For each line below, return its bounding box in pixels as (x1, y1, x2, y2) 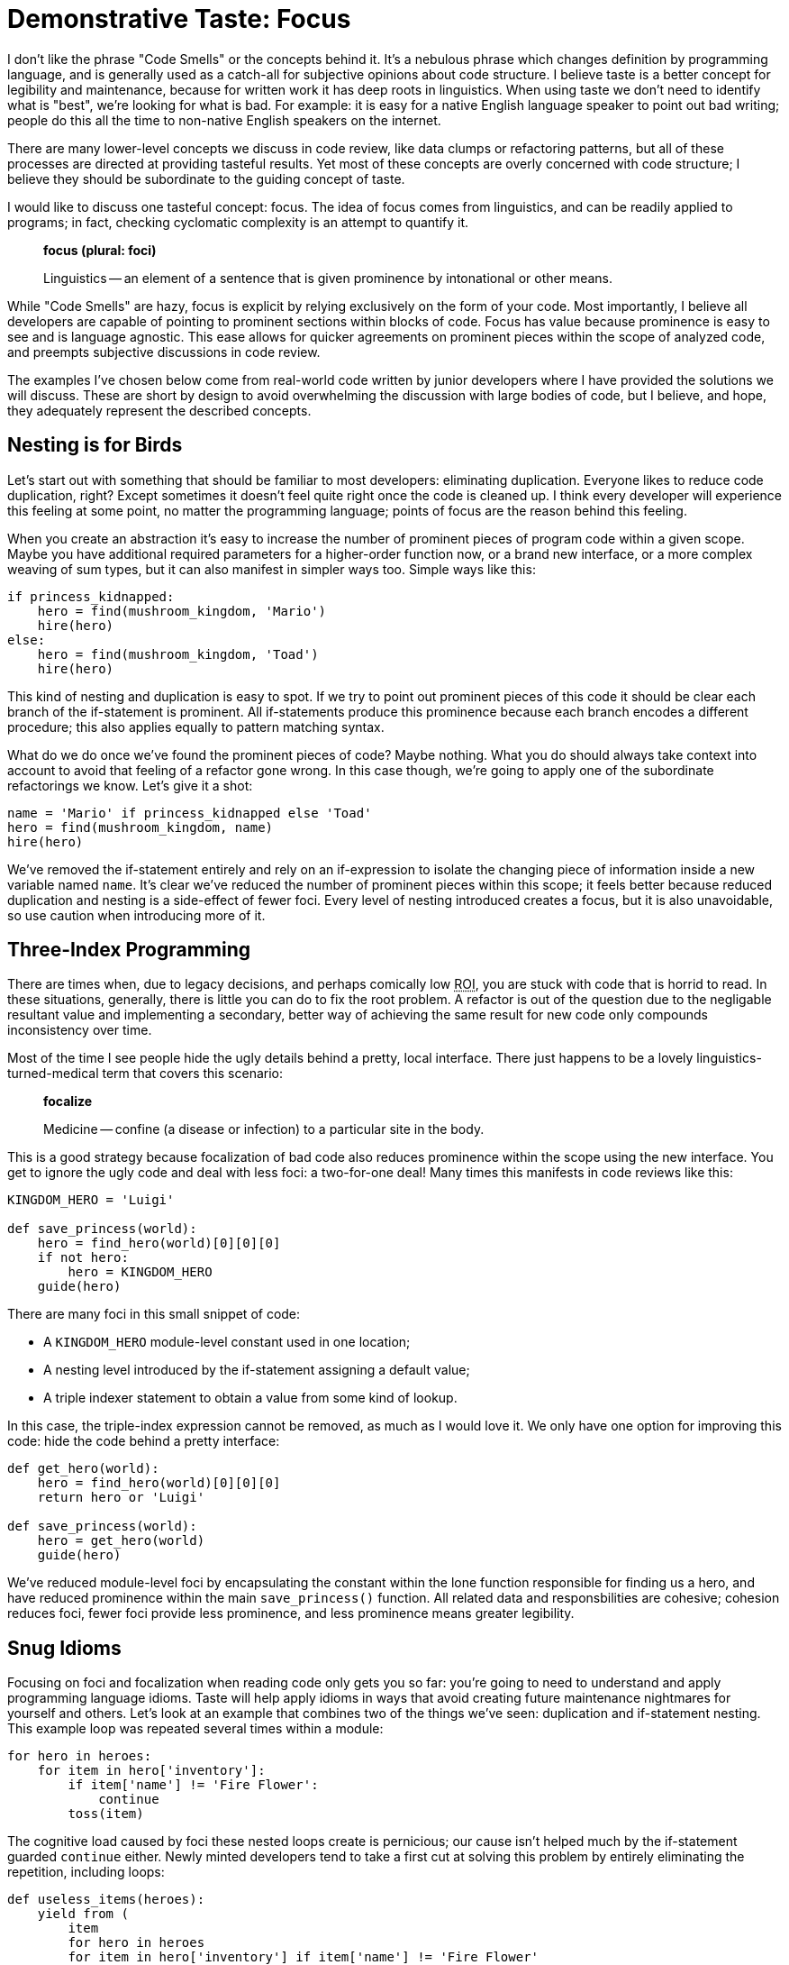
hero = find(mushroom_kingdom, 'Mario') (37, 603, 327, 618)
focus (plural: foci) (43, 242, 157, 258)
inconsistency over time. (7, 1022, 152, 1038)
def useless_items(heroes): (7, 1892, 205, 1907)
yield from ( (37, 1906, 129, 1922)
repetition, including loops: (7, 1864, 165, 1880)
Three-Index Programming (7, 938, 251, 962)
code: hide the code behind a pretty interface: (7, 1433, 280, 1449)
